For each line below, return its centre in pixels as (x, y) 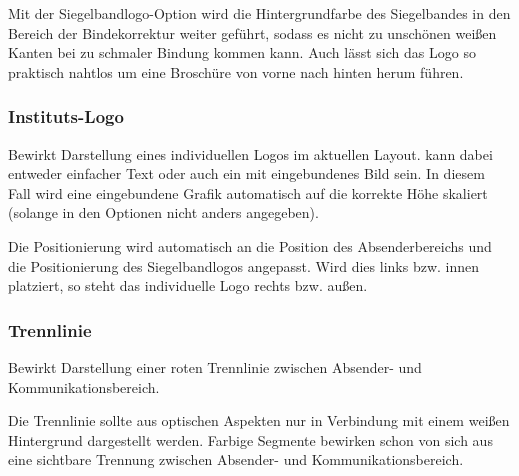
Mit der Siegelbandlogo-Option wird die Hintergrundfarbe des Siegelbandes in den (259, 13)
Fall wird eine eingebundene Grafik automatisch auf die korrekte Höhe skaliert (248, 192)
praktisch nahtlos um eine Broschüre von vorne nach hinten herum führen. (236, 71)
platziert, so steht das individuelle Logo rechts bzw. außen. (188, 285)
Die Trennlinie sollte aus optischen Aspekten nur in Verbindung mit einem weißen (259, 420)
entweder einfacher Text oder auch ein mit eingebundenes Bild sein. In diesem (246, 173)
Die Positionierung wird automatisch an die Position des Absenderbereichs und (250, 245)
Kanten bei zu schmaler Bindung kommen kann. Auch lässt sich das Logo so (242, 52)
